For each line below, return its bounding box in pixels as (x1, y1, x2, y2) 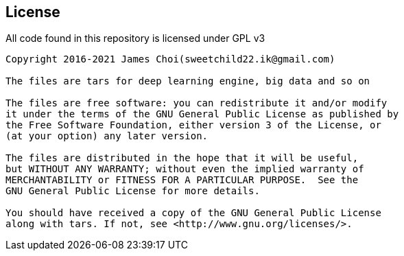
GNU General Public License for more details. (5, 185, 260, 197)
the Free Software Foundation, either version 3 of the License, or (5, 119, 381, 131)
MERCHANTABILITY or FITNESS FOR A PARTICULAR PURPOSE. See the (5, 174, 359, 186)
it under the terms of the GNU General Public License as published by (5, 108, 399, 120)
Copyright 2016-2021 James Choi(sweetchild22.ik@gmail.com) (5, 54, 335, 65)
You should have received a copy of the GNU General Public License (5, 207, 381, 219)
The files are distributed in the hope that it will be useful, (5, 152, 359, 164)
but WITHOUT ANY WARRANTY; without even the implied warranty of (5, 163, 364, 175)
